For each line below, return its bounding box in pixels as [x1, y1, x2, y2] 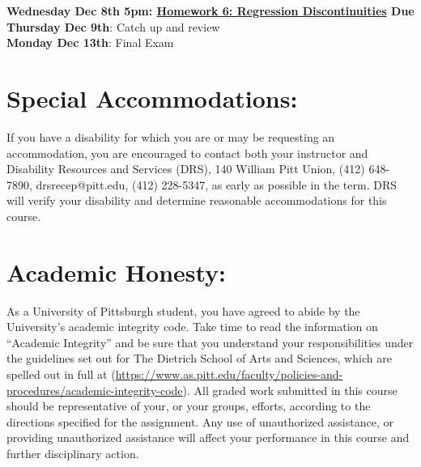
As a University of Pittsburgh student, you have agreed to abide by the [6, 302, 360, 319]
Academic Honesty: [6, 255, 227, 288]
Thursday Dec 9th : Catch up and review [6, 18, 220, 35]
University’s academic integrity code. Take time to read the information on [6, 318, 378, 335]
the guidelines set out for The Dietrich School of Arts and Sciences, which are [6, 350, 392, 367]
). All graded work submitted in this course [182, 381, 398, 398]
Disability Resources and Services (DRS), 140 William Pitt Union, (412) [6, 160, 365, 177]
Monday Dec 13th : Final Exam [6, 34, 174, 51]
